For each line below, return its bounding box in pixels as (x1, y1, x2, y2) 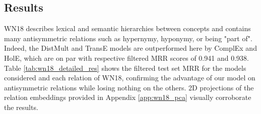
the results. (4, 101, 38, 112)
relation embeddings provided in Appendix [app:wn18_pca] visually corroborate (4, 92, 251, 102)
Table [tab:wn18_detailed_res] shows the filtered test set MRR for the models (4, 62, 246, 73)
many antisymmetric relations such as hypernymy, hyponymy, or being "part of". (4, 33, 252, 43)
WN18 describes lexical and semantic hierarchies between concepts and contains (4, 23, 251, 34)
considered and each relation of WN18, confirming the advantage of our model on (4, 72, 255, 83)
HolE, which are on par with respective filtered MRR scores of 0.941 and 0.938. (4, 52, 249, 63)
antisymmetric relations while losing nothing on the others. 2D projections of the (4, 82, 254, 92)
